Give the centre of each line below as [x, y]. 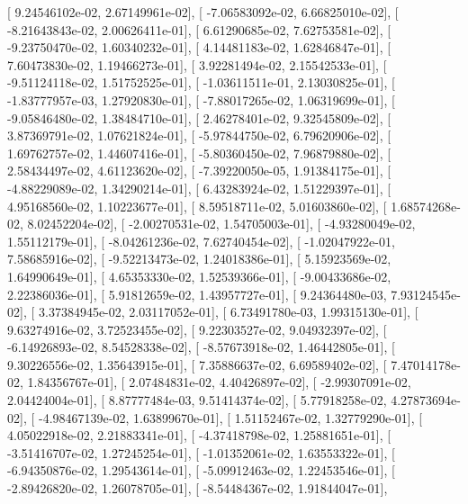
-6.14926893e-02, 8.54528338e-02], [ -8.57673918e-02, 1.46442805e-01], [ [201, 347]
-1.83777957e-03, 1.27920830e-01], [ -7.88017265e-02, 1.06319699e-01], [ [201, 99]
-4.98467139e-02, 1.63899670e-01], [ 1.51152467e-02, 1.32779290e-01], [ [230, 417]
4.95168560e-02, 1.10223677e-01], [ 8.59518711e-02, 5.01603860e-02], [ [197, 206]
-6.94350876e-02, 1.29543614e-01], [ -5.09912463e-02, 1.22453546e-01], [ [201, 470]
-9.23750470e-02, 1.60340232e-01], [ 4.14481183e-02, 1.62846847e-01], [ [199, 47]
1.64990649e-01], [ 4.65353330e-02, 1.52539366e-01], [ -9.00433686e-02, [199, 276]
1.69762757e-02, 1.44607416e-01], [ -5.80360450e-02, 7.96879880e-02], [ [199, 153]
